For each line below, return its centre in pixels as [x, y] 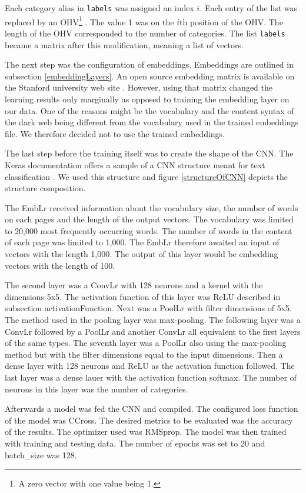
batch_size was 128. [41, 454]
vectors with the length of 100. [60, 265]
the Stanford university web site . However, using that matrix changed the [139, 87]
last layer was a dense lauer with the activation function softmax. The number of [151, 377]
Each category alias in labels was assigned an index [99, 8]
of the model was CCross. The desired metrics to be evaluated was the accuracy [149, 420]
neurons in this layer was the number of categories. [97, 389]
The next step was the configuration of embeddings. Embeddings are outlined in [149, 64]
